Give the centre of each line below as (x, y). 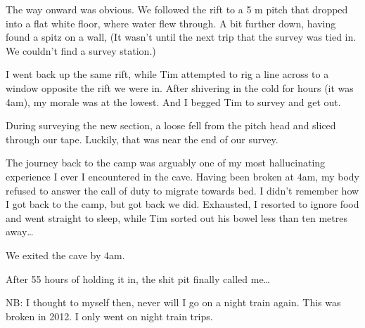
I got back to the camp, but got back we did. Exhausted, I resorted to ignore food (182, 204)
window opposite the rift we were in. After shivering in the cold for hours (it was (180, 87)
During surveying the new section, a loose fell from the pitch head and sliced (171, 125)
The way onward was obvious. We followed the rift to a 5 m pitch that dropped (177, 9)
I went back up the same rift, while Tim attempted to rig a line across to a (167, 74)
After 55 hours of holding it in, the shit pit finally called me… (138, 278)
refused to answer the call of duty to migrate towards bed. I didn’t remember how (182, 190)
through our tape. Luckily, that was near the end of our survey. (142, 139)
